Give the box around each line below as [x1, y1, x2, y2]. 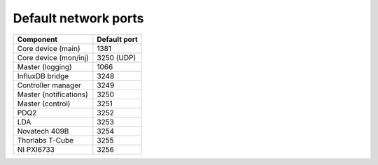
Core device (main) [17, 43, 80, 53]
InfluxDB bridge [17, 71, 69, 80]
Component [17, 34, 58, 44]
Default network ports [13, 10, 144, 26]
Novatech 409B [17, 126, 69, 136]
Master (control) [17, 99, 71, 108]
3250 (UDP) [97, 52, 136, 62]
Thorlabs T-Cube [17, 135, 73, 145]
